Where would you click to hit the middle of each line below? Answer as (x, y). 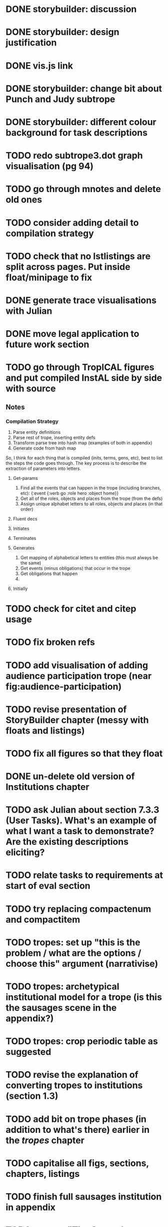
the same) (31, 563)
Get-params (25, 478)
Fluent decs (25, 518)
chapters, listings (43, 1174)
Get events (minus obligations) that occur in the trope (75, 568)
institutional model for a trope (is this (84, 997)
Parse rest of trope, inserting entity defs (54, 437)
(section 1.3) (32, 1096)
